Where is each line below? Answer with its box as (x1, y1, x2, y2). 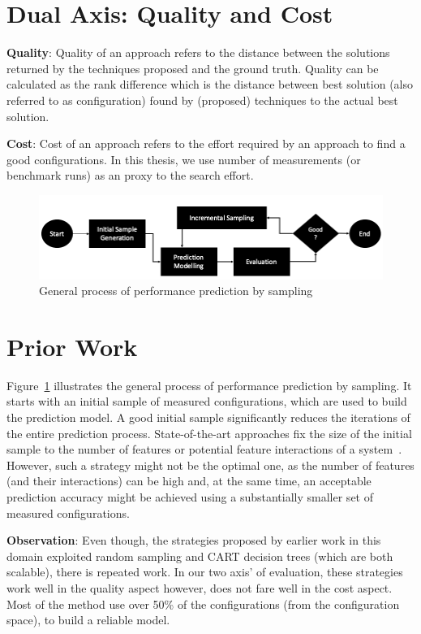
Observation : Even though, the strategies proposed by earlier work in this (6, 532, 381, 549)
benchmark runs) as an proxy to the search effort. (6, 167, 254, 184)
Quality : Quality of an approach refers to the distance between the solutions (6, 44, 390, 61)
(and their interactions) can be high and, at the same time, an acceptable (6, 472, 372, 489)
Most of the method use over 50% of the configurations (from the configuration (6, 595, 400, 612)
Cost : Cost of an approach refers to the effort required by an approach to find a (6, 135, 406, 152)
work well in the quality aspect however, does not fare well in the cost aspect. (6, 579, 393, 596)
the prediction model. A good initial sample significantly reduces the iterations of (6, 409, 410, 425)
